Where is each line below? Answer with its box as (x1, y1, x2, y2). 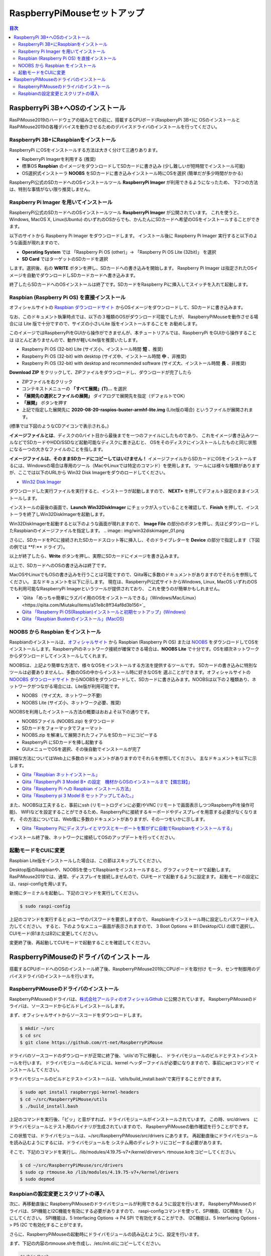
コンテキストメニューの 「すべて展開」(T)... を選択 (22, 386, 127, 392)
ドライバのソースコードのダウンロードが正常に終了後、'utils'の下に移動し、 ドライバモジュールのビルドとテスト (9, 1053, 241, 1059)
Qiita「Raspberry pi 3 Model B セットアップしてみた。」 (22, 793, 137, 799)
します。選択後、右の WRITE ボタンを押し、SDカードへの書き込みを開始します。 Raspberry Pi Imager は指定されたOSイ (9, 265, 258, 271)
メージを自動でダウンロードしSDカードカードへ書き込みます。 (9, 272, 138, 278)
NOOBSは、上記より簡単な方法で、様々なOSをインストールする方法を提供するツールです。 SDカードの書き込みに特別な (9, 662, 258, 668)
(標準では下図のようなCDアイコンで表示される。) (9, 423, 109, 429)
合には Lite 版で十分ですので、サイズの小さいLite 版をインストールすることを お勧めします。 (9, 321, 200, 327)
